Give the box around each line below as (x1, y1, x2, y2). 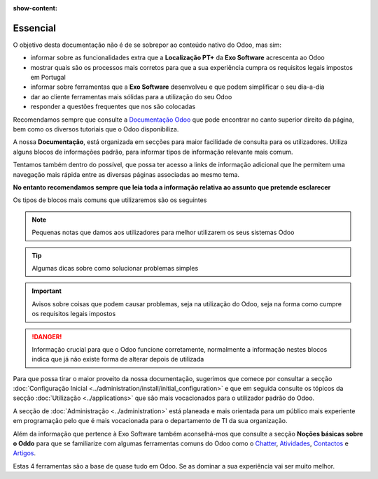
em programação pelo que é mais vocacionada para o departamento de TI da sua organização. (13, 417, 288, 425)
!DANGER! (31, 332, 62, 341)
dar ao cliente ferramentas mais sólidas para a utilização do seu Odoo (30, 92, 232, 101)
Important (31, 287, 62, 295)
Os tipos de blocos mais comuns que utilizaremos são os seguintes (13, 196, 207, 204)
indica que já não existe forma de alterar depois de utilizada (31, 355, 204, 364)
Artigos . (13, 449, 36, 457)
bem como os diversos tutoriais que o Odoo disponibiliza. (13, 125, 179, 134)
